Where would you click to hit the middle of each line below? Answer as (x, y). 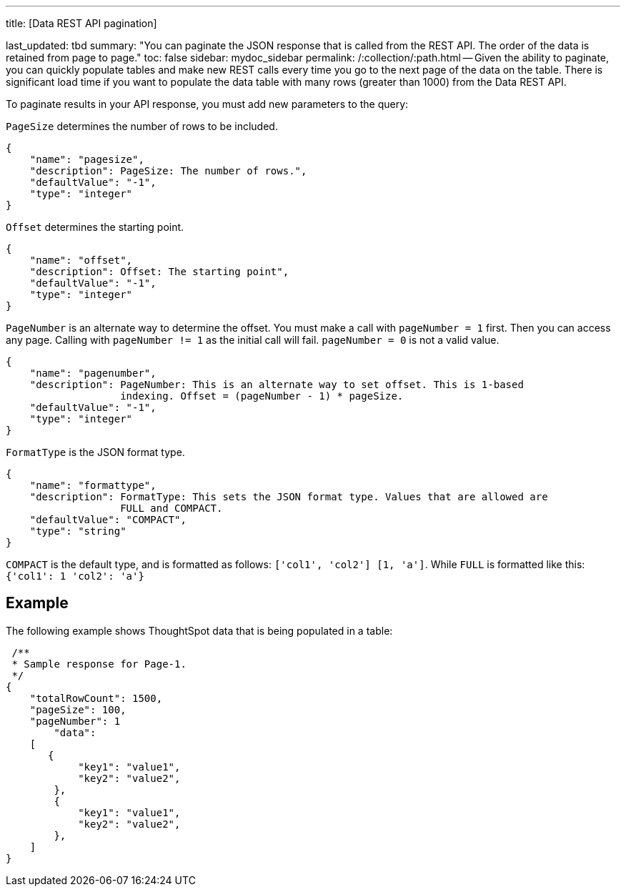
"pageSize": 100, (78, 709)
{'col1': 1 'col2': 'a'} (75, 576)
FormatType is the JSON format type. (95, 452)
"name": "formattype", (93, 485)
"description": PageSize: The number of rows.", (168, 171)
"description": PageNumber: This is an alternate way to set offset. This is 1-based (277, 385)
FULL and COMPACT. (172, 508)
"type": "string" (78, 531)
